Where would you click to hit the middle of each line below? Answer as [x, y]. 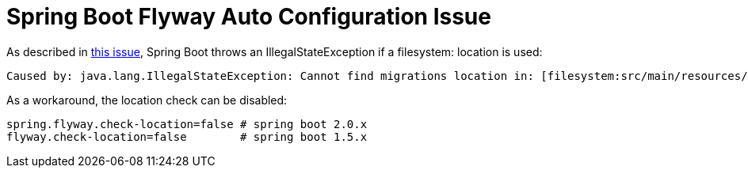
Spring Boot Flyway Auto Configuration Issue [249, 17]
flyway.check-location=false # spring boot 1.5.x [187, 136]
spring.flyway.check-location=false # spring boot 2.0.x [187, 124]
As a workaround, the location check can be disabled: [147, 100]
